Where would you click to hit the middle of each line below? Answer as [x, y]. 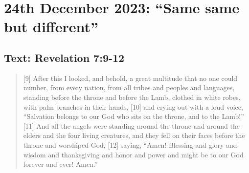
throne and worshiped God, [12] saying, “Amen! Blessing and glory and [130, 144]
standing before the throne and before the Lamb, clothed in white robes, [132, 97]
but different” [51, 27]
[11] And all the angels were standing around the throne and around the [131, 125]
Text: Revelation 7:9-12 [64, 57]
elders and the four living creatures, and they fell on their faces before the [134, 135]
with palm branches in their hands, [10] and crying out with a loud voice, [133, 106]
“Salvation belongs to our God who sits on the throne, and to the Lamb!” [134, 116]
